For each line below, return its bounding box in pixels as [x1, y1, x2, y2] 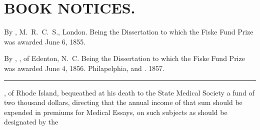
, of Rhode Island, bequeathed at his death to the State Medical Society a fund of [4, 87, 254, 97]
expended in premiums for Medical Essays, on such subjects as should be [4, 106, 227, 117]
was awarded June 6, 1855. [4, 36, 86, 46]
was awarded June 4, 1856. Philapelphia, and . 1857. [4, 62, 164, 73]
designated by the [4, 116, 58, 127]
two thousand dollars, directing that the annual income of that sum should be [4, 97, 242, 107]
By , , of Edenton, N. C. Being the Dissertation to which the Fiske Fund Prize [4, 53, 245, 63]
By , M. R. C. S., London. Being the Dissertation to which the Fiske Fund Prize [4, 26, 253, 37]
